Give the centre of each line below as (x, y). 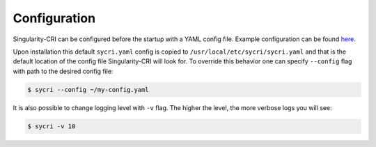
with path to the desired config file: (63, 71)
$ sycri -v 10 (52, 126)
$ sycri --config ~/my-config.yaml (88, 90)
